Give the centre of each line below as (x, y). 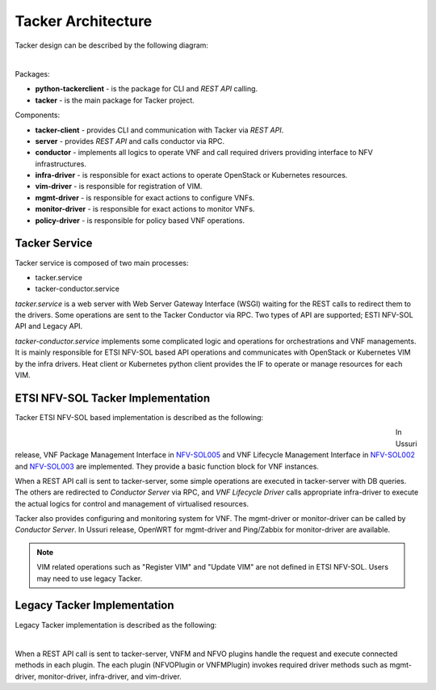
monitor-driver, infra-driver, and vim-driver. (109, 676)
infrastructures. (61, 164)
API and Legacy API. (49, 326)
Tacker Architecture (84, 21)
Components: (38, 115)
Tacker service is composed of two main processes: (102, 263)
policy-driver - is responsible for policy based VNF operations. (140, 220)
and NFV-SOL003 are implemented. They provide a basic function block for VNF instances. (167, 466)
